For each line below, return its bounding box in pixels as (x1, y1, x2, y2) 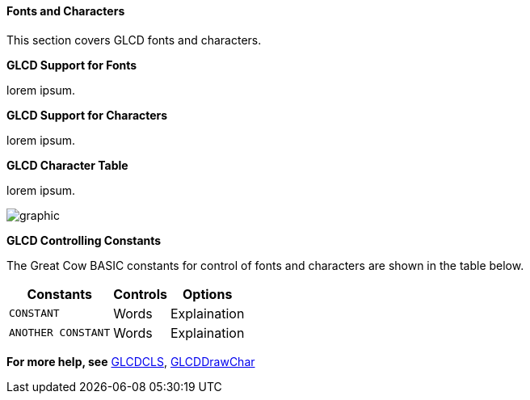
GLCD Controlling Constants (6, 233, 162, 247)
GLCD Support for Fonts (6, 57, 137, 72)
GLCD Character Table (6, 158, 128, 172)
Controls (113, 285, 167, 302)
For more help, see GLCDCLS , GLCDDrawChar (6, 354, 255, 368)
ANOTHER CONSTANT (9, 326, 111, 339)
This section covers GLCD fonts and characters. (6, 32, 262, 47)
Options (183, 285, 233, 302)
